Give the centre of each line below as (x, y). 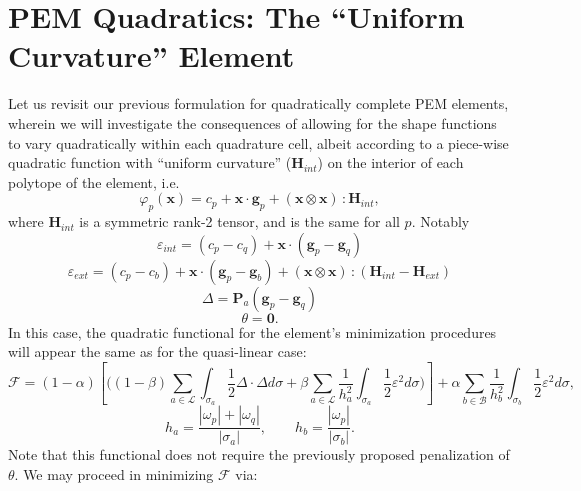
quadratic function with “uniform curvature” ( (150, 162)
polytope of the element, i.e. (94, 181)
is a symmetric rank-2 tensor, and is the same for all (239, 221)
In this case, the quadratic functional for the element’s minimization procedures (252, 331)
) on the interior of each (390, 162)
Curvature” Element (151, 55)
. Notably (440, 221)
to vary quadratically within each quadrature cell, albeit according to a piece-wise (258, 142)
